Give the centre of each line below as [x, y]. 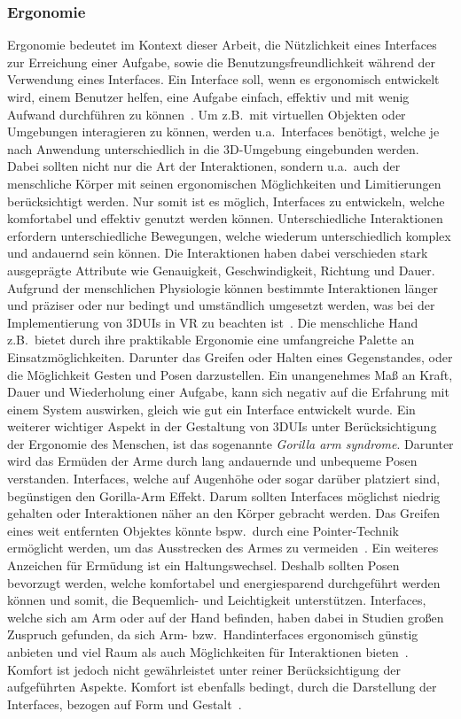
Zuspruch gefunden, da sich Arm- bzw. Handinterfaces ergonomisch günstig [213, 634]
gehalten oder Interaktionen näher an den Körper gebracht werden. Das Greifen [223, 513]
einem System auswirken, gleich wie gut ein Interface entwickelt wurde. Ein [211, 409]
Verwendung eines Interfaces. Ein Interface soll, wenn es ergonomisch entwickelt [223, 79]
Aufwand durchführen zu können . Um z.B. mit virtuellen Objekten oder [207, 114]
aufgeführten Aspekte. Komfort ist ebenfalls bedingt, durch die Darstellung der [222, 687]
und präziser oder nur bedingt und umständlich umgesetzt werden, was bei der [221, 305]
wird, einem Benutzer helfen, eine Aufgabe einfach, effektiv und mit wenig [208, 97]
